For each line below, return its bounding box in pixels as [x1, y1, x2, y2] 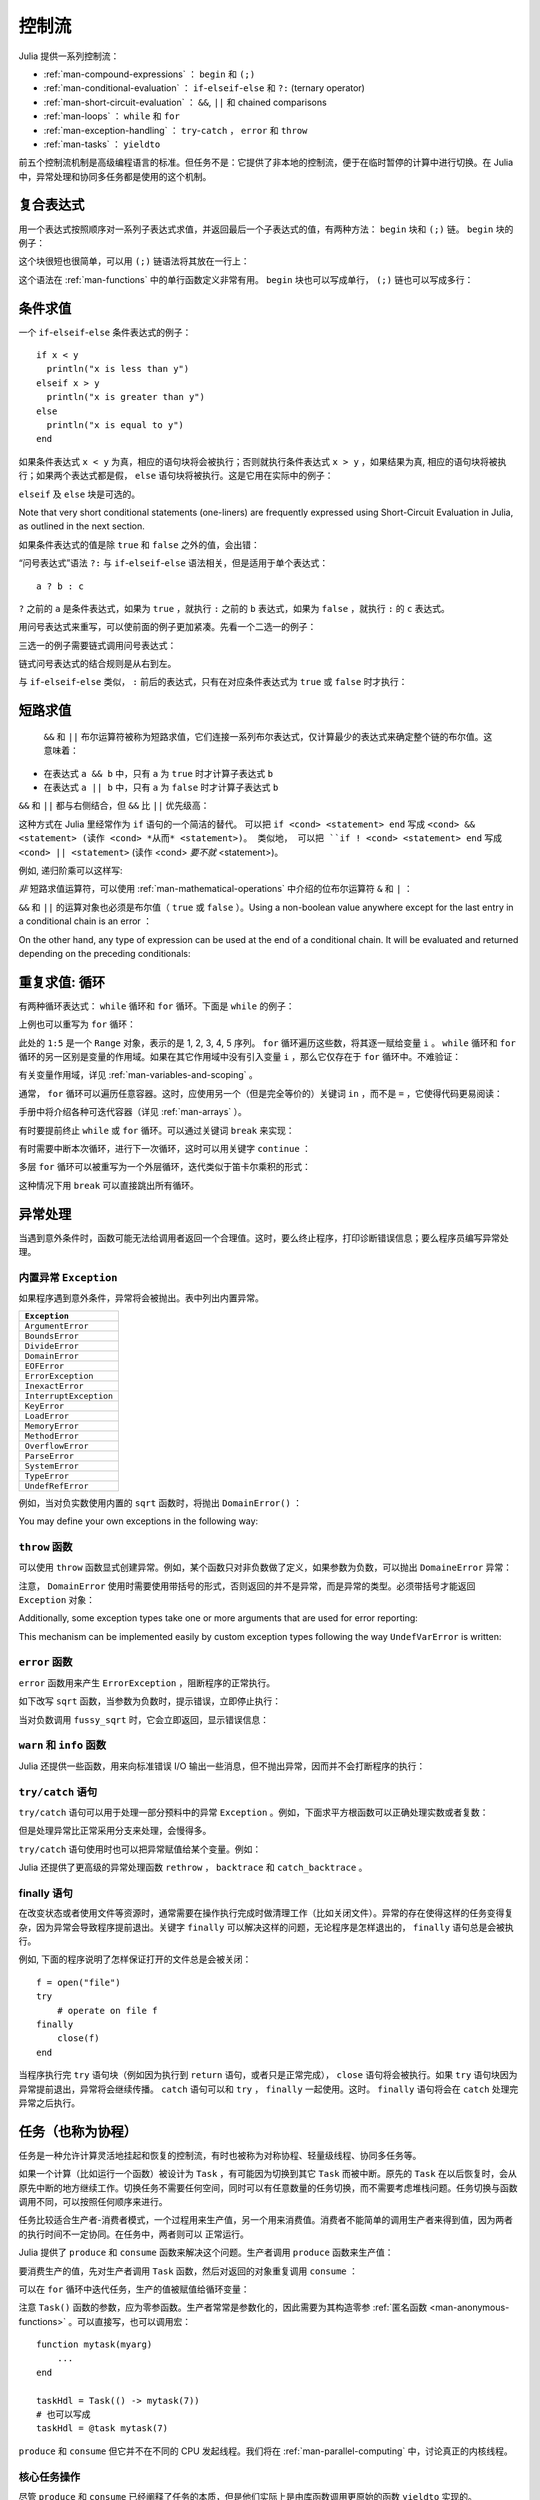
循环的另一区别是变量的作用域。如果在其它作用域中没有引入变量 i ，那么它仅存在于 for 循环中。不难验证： [18, 1051, 462, 1063]
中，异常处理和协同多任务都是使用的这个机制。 [18, 170, 212, 182]
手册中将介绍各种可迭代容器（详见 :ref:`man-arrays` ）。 [18, 1106, 247, 1118]
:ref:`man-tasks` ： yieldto [43, 138, 161, 150]
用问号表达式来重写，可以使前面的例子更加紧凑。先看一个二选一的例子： [18, 621, 317, 633]
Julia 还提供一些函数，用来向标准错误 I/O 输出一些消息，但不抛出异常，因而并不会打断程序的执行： [18, 1760, 426, 1772]
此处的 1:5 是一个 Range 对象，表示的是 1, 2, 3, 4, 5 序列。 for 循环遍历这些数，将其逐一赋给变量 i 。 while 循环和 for [18, 1036, 517, 1049]
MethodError [24, 1430, 79, 1441]
